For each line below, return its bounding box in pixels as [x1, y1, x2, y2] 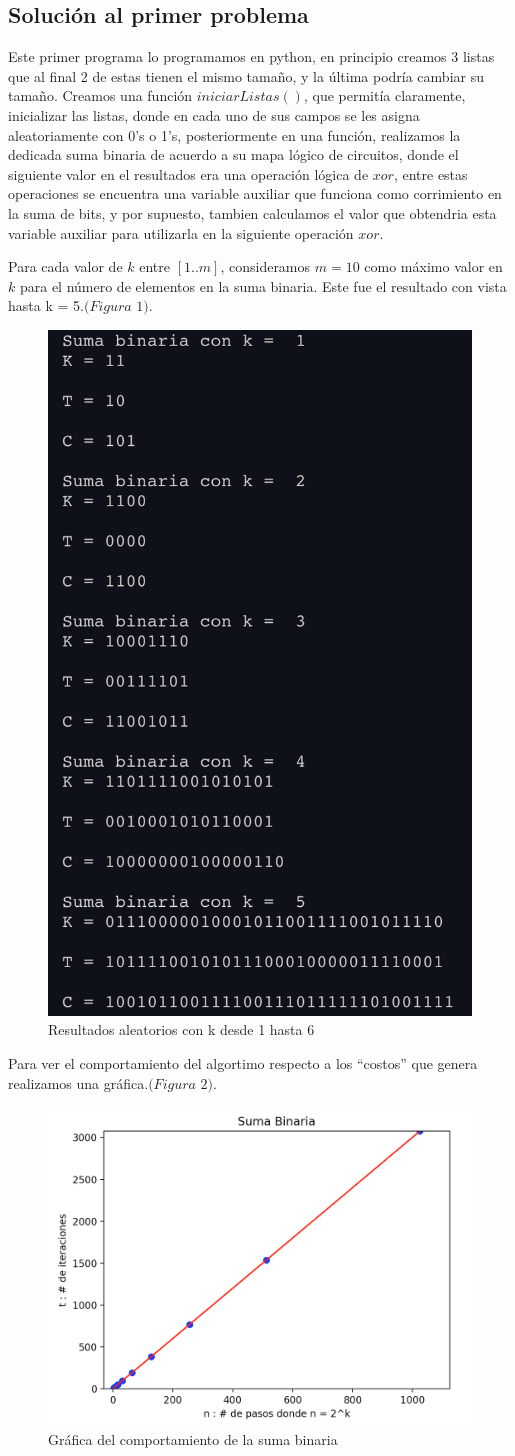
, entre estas [393, 163, 468, 184]
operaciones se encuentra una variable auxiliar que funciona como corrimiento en [8, 183, 502, 204]
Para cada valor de [8, 256, 123, 277]
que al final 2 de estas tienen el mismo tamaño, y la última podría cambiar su [8, 65, 484, 86]
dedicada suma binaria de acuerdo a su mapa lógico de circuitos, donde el [8, 144, 459, 165]
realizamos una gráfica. [8, 1072, 149, 1093]
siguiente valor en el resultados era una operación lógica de [8, 163, 369, 184]
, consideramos [220, 256, 311, 277]
